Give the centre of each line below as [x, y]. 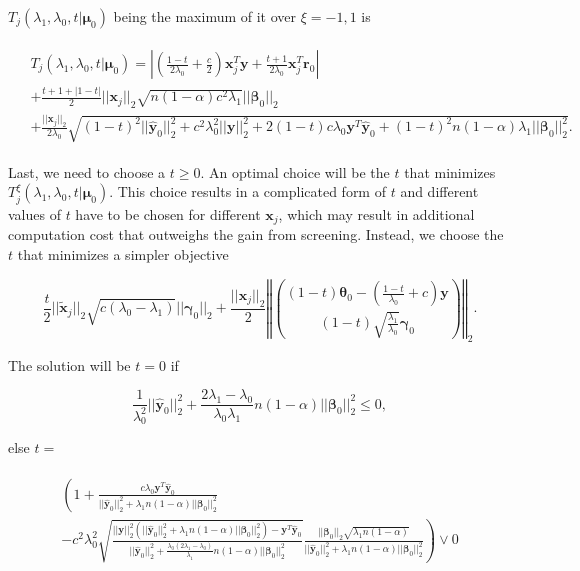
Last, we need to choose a [87, 171]
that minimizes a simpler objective [123, 253]
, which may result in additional [376, 213]
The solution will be [69, 364]
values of [34, 213]
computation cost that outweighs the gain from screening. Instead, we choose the [256, 234]
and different [439, 191]
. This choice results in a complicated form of [247, 191]
